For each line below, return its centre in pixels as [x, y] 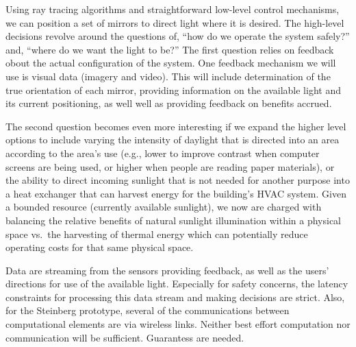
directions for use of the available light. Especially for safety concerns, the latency [177, 284]
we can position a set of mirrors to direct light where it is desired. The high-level [175, 22]
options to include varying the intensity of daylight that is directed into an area [173, 140]
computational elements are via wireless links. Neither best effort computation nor [178, 324]
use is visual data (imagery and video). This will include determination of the [168, 76]
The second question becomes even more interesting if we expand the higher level [176, 126]
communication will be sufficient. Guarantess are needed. [125, 337]
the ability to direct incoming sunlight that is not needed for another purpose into [178, 180]
